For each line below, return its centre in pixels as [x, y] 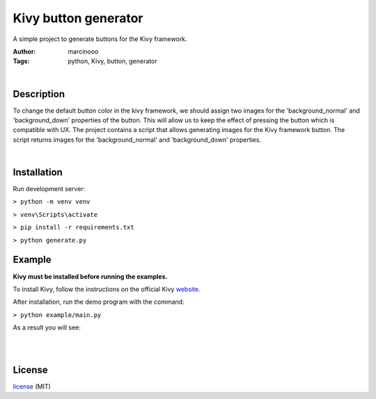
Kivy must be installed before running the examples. [90, 276]
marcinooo [83, 51]
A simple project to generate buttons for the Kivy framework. [100, 39]
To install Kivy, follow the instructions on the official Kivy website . [107, 289]
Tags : [21, 61]
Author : [24, 51]
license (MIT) [32, 386]
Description [39, 94]
